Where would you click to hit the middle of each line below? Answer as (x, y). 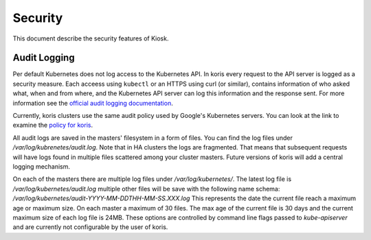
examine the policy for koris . (53, 125)
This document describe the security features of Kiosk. (91, 38)
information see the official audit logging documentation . (93, 103)
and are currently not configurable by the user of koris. (90, 227)
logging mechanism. (42, 166)
